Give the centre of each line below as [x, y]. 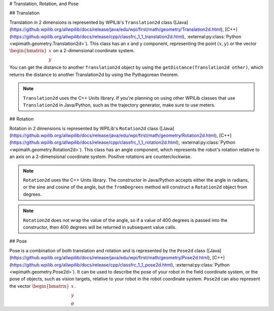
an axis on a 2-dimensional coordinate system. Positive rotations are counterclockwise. [101, 157]
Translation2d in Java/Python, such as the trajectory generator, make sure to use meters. [119, 105]
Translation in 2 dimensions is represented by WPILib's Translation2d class [91, 22]
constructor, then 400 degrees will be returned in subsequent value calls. [100, 227]
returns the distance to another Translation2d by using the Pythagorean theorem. [94, 74]
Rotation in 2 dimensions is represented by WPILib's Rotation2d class [84, 128]
